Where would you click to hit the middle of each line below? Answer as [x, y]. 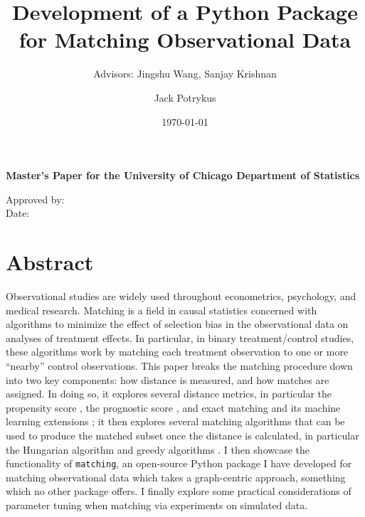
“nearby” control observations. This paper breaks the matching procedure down [179, 365]
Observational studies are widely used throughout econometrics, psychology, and [181, 296]
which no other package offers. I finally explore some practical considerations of [179, 491]
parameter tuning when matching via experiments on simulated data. [157, 505]
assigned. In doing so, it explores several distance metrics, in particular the [169, 394]
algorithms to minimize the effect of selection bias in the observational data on [177, 324]
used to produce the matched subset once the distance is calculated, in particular [182, 435]
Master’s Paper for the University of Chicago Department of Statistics [183, 175]
